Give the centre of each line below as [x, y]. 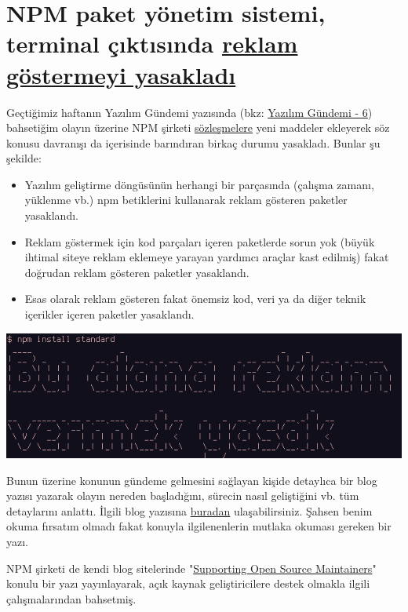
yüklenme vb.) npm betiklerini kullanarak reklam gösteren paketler [186, 200]
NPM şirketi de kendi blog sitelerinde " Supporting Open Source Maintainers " [191, 568]
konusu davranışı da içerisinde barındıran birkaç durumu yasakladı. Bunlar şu [193, 142]
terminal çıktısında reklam [152, 44]
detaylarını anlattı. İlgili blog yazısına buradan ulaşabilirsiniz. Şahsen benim [189, 510]
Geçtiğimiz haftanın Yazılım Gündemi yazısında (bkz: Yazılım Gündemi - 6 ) [189, 112]
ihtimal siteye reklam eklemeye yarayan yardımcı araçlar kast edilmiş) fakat [207, 257]
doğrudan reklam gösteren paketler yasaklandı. [137, 272]
